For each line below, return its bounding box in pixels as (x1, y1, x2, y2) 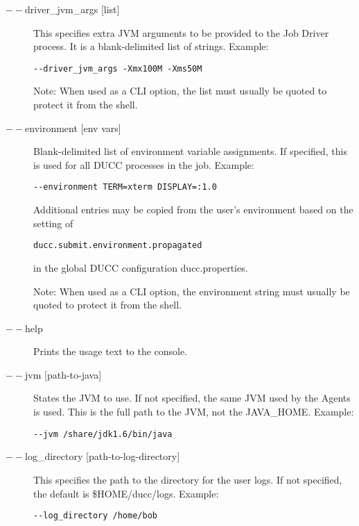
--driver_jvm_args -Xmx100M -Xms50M (33, 63, 202, 74)
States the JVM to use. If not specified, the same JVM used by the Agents (33, 391, 351, 405)
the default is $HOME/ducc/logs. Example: (33, 486, 219, 500)
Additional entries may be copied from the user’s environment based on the (33, 202, 353, 217)
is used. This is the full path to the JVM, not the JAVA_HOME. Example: (33, 404, 354, 419)
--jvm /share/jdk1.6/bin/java (33, 429, 173, 439)
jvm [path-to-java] (25, 367, 102, 381)
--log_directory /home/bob (33, 511, 157, 521)
